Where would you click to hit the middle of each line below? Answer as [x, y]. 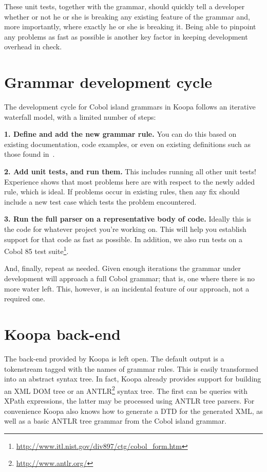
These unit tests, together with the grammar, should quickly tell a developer [125, 6]
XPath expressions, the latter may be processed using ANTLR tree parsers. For [129, 401]
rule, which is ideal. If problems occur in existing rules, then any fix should [122, 192]
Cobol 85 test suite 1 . [36, 250]
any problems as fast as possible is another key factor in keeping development [126, 36]
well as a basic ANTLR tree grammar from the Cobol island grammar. [115, 421]
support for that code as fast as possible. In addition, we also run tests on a [123, 239]
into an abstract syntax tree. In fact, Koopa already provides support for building [133, 379]
